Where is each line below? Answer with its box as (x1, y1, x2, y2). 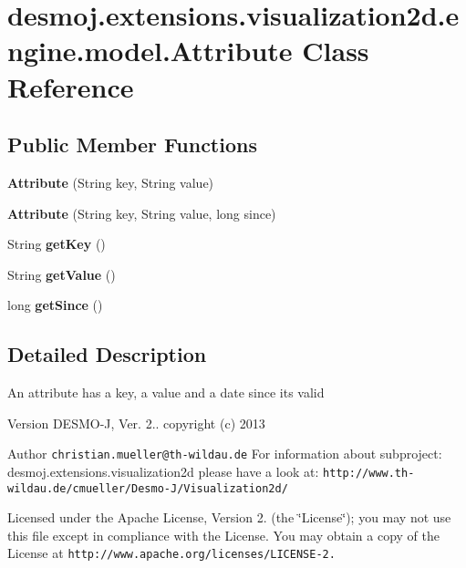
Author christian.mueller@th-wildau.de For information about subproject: (7, 444, 442, 463)
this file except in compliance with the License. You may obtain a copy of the (7, 525, 440, 544)
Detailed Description (7, 340, 207, 368)
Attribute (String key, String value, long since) (7, 203, 276, 222)
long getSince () (7, 295, 103, 315)
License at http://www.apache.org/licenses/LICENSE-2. (7, 543, 336, 563)
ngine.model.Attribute (7, 32, 293, 69)
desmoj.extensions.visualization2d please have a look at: (7, 461, 319, 480)
